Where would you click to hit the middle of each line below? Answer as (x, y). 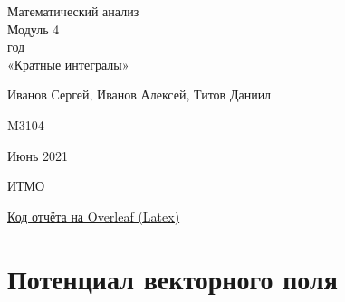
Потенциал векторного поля (172, 278)
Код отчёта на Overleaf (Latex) (94, 216)
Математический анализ (73, 11)
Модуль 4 (34, 28)
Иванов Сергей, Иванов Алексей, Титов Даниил (139, 94)
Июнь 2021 (38, 155)
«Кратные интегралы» (68, 64)
